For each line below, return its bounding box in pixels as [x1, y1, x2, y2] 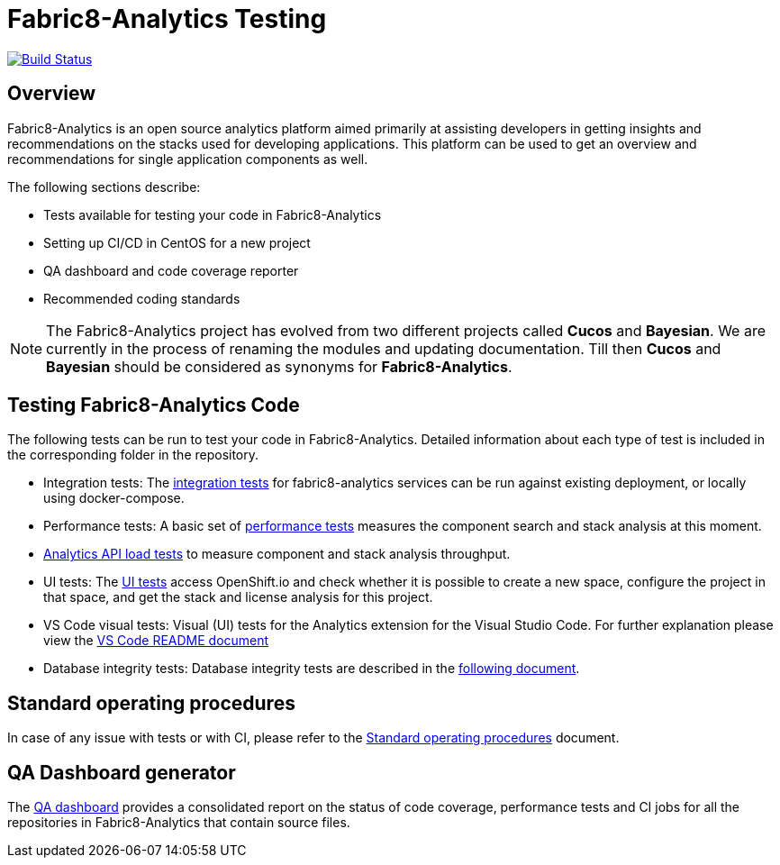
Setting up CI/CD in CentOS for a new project [43, 234, 311, 250]
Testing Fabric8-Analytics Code [7, 394, 300, 417]
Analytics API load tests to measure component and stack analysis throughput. [43, 546, 511, 562]
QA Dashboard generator [7, 760, 236, 784]
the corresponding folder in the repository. [7, 447, 259, 463]
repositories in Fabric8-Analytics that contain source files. [7, 815, 350, 831]
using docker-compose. [43, 490, 185, 506]
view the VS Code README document [43, 633, 269, 649]
